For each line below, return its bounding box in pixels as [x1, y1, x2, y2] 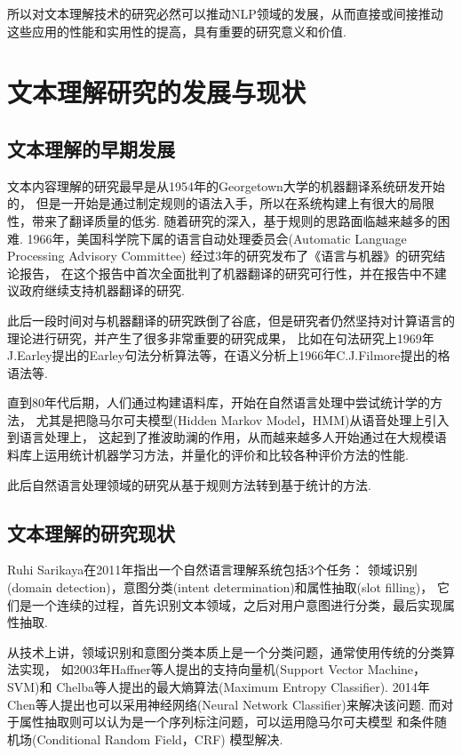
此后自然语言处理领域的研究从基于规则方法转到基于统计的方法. [7, 475, 371, 494]
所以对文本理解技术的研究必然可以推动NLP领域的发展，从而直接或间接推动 [7, 4, 443, 22]
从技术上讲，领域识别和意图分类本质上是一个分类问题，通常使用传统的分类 [7, 642, 442, 661]
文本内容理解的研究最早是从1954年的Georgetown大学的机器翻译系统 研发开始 [7, 176, 445, 195]
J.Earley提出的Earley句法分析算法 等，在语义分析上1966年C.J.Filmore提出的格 [7, 346, 450, 365]
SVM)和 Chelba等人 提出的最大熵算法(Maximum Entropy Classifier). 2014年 [7, 678, 430, 696]
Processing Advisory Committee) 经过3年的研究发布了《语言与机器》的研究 [7, 246, 434, 265]
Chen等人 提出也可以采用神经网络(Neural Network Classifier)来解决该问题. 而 [7, 695, 442, 713]
